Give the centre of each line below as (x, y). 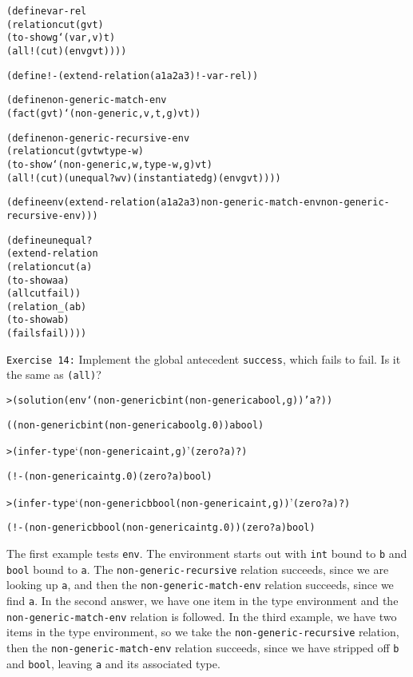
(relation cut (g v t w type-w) (75, 151)
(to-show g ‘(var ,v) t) (61, 38)
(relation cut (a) (50, 267)
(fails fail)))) (47, 334)
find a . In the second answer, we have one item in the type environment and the (203, 600)
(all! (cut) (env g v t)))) (67, 51)
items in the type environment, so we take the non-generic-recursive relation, (203, 632)
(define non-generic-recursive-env (98, 138)
